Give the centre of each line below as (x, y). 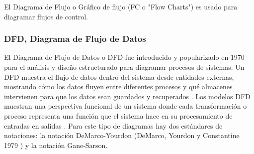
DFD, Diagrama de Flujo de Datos (75, 39)
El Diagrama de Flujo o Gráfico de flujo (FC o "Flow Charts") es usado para (121, 6)
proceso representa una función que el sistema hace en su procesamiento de (118, 115)
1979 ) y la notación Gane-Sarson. (56, 145)
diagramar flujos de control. (46, 16)
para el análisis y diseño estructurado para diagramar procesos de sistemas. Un (124, 67)
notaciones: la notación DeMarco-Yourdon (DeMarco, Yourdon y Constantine (122, 135)
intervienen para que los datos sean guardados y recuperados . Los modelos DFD (127, 96)
